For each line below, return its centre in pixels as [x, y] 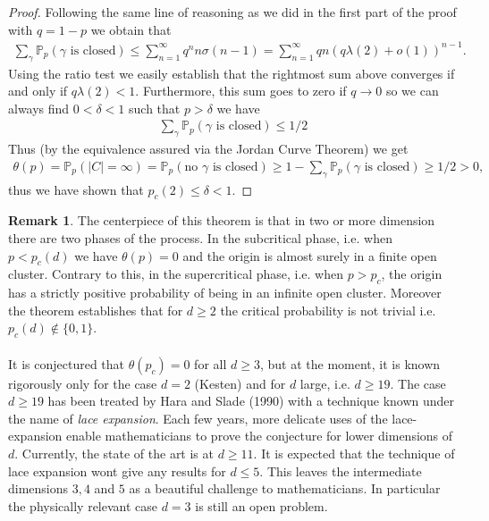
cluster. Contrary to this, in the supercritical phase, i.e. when [176, 274]
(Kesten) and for [240, 383]
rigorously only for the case [83, 383]
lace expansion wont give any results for [117, 471]
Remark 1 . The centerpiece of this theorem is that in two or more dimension [222, 220]
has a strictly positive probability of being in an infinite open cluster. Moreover [225, 293]
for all [211, 363]
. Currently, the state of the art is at [114, 454]
